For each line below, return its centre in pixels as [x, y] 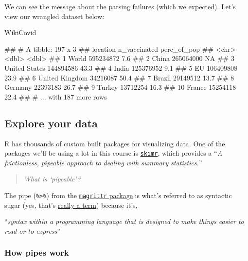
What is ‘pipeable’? [52, 179]
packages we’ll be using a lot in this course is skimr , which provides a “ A [114, 153]
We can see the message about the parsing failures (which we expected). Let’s [120, 6]
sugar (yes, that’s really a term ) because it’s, [71, 205]
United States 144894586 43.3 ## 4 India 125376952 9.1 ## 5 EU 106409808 [121, 68]
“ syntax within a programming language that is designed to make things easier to [124, 221]
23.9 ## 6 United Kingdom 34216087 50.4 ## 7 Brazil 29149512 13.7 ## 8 [119, 77]
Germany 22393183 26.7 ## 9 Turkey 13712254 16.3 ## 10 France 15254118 [120, 87]
